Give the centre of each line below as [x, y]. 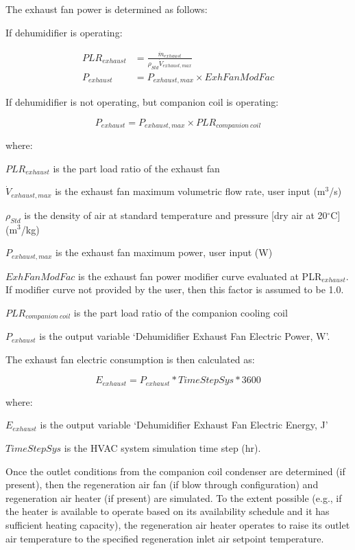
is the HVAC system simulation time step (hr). [162, 448]
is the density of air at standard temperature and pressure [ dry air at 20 [176, 215]
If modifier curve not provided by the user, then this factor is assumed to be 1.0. [175, 289]
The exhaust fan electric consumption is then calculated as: [130, 359]
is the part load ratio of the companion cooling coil [181, 312]
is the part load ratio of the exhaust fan [136, 168]
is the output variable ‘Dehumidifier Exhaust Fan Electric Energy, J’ [184, 425]
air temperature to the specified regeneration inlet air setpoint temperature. [165, 538]
